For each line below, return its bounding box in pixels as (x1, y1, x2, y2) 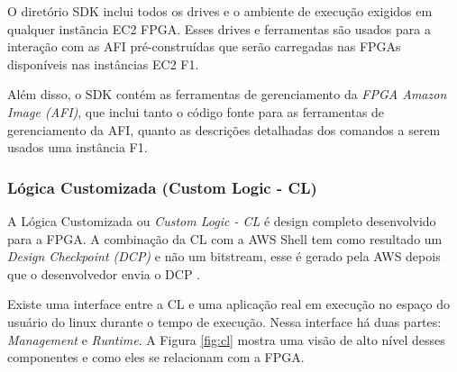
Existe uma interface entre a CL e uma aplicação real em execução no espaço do (7, 295, 450, 313)
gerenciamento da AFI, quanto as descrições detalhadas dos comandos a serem (7, 120, 441, 139)
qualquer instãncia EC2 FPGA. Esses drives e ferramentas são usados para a (7, 19, 431, 38)
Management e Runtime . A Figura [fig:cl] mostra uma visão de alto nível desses (7, 330, 445, 349)
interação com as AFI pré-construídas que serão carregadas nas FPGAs (7, 37, 401, 56)
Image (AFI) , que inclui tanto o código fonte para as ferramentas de (7, 102, 385, 121)
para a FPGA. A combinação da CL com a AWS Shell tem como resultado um (7, 229, 443, 248)
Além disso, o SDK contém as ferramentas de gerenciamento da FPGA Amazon (7, 85, 447, 104)
